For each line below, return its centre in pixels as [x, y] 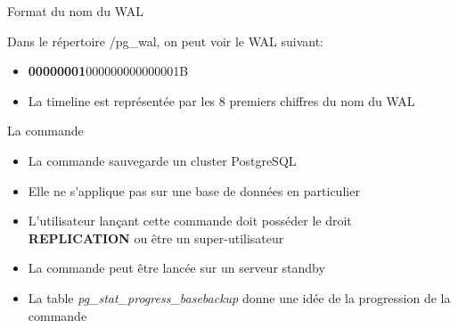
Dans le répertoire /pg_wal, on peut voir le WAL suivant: [165, 41]
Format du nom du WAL [75, 11]
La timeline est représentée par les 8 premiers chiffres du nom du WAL [221, 100]
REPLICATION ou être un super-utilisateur [156, 238]
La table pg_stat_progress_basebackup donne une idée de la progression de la [239, 297]
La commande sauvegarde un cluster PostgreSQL [162, 160]
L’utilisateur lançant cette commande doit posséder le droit [190, 221]
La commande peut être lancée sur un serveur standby [176, 268]
